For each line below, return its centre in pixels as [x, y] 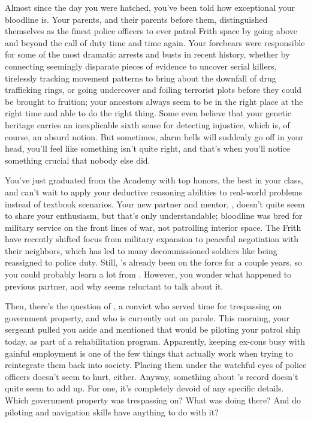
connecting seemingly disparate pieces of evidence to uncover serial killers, [141, 66]
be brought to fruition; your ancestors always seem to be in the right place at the [154, 101]
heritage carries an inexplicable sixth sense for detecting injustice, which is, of [147, 124]
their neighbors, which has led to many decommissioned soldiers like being [141, 250]
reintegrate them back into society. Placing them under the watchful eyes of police [156, 365]
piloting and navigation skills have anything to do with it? [112, 412]
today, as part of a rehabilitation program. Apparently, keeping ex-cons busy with [155, 341]
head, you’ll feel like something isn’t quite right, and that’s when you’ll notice [147, 148]
